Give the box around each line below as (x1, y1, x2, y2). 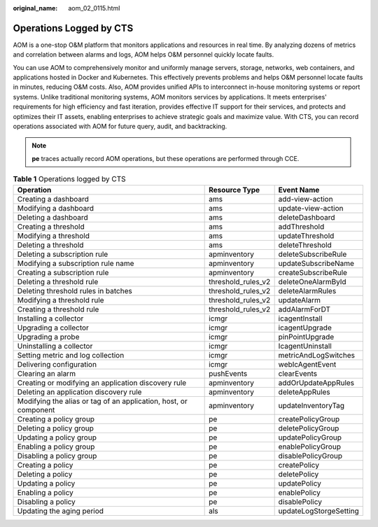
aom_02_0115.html (68, 4, 120, 12)
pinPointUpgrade (278, 332, 335, 342)
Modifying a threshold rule (17, 295, 104, 304)
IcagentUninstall (278, 341, 332, 351)
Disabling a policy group (17, 451, 97, 461)
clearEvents (278, 368, 318, 378)
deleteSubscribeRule (278, 249, 347, 259)
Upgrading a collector (17, 323, 89, 332)
